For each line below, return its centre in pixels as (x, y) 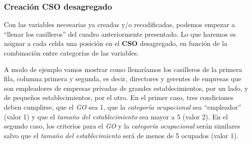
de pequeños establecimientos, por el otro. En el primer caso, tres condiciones (119, 97)
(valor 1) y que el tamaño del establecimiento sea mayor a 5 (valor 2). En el (116, 116)
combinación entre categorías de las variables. (71, 53)
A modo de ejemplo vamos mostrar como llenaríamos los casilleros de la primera (123, 69)
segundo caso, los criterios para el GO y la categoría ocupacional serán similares (122, 126)
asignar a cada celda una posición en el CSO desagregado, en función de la (116, 43)
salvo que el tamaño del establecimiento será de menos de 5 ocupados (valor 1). (121, 135)
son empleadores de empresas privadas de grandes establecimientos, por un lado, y (126, 88)
